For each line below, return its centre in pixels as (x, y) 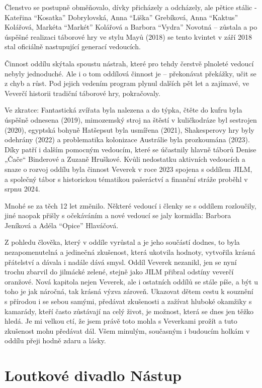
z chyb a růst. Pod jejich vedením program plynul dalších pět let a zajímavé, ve (127, 83)
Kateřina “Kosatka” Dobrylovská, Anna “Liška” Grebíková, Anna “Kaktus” (121, 17)
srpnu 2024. (22, 189)
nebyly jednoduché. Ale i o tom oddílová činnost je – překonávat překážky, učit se (130, 73)
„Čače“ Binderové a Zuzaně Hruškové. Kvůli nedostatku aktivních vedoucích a (125, 159)
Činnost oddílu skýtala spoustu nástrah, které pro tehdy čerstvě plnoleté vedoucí (129, 63)
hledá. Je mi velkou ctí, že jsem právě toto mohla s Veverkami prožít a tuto (121, 321)
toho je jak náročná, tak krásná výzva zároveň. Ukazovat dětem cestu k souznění (129, 291)
